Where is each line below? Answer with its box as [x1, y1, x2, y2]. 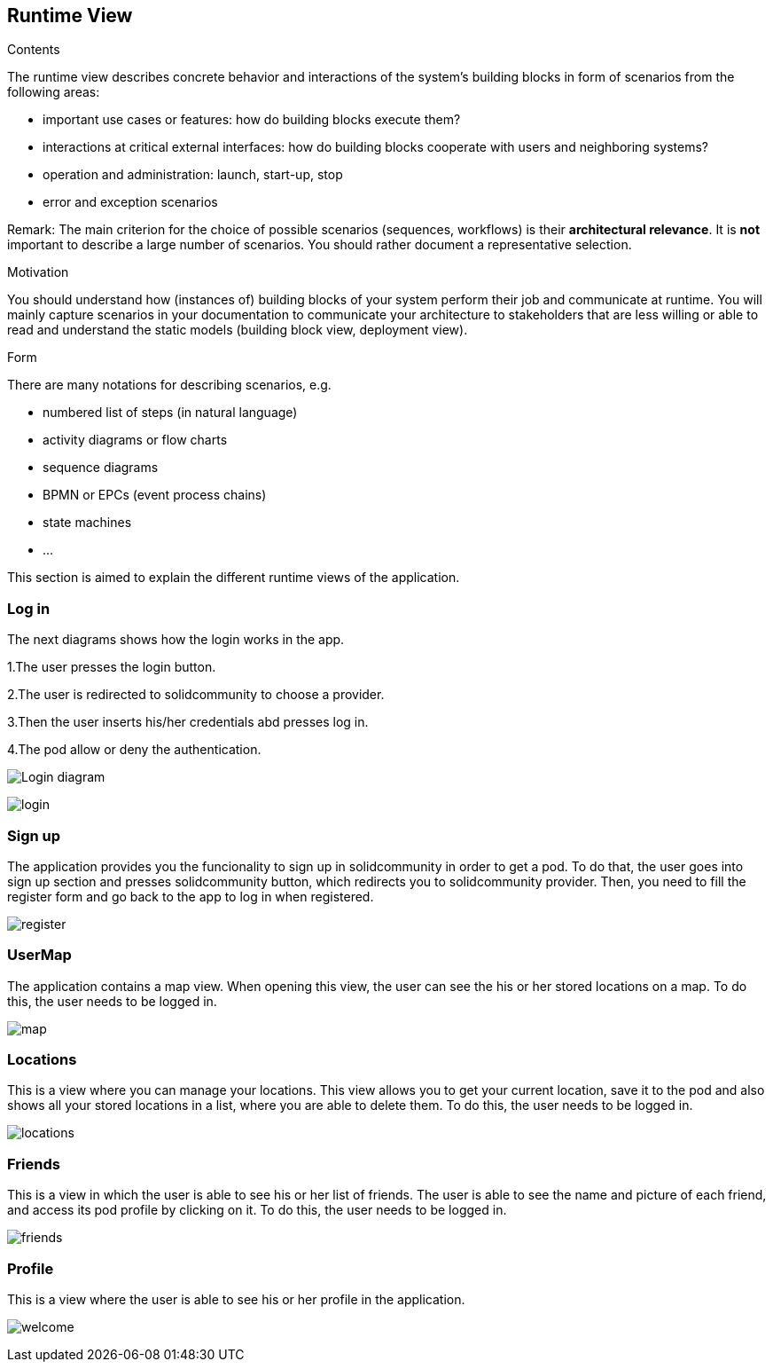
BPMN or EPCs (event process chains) [43, 487, 267, 503]
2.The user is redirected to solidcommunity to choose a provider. [7, 687, 385, 703]
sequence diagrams [43, 460, 159, 476]
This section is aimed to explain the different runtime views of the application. [7, 570, 460, 586]
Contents [7, 42, 60, 58]
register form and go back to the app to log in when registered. [7, 888, 374, 904]
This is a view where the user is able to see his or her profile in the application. [7, 1291, 465, 1307]
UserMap [7, 946, 72, 964]
